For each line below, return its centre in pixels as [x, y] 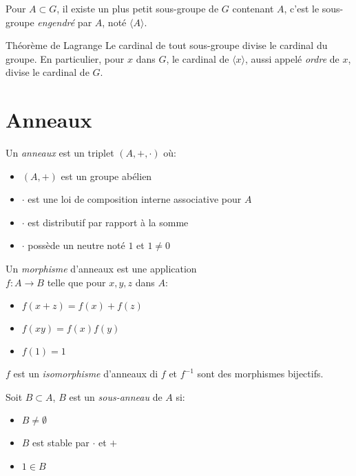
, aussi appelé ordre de [292, 58]
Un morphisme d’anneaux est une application [101, 269]
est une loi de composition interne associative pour [135, 199]
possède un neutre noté [76, 245]
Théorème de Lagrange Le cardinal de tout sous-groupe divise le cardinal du [167, 45]
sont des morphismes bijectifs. [260, 374]
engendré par [65, 22]
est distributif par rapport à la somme [108, 222]
